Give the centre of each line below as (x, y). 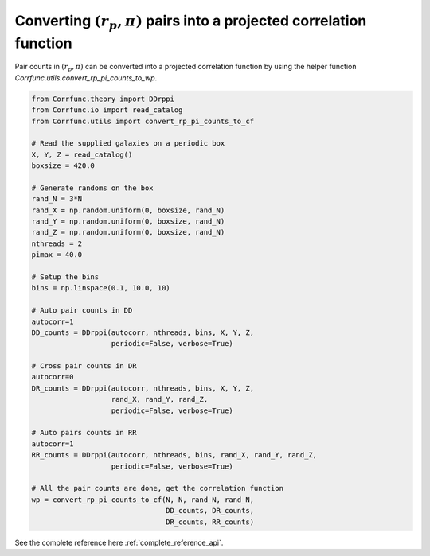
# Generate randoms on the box (93, 188)
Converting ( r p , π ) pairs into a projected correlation (191, 22)
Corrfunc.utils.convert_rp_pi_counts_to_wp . (86, 78)
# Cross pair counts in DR (84, 366)
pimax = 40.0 (57, 255)
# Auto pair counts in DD (82, 311)
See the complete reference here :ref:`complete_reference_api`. (119, 542)
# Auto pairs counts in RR (84, 433)
